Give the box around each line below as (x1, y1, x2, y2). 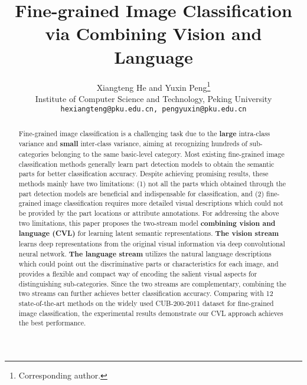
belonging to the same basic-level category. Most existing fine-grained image (51, 149, 285, 159)
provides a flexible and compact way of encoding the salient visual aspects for (18, 268, 257, 278)
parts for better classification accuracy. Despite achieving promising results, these (18, 169, 269, 179)
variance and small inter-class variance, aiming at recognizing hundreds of (18, 139, 247, 149)
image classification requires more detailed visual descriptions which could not (44, 198, 283, 208)
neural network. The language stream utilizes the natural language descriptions (18, 248, 272, 259)
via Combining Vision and (45, 21, 262, 45)
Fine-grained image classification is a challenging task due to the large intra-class (18, 128, 270, 139)
